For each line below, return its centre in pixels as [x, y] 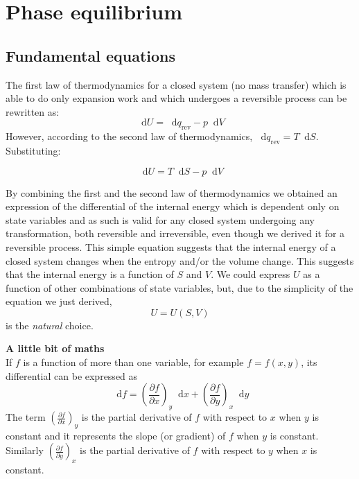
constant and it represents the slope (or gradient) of [116, 435]
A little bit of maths [55, 348]
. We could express [251, 274]
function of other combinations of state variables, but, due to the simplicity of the [179, 287]
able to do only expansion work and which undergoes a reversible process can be [176, 98]
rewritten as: [33, 111]
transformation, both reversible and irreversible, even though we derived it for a [175, 233]
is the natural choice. [50, 325]
